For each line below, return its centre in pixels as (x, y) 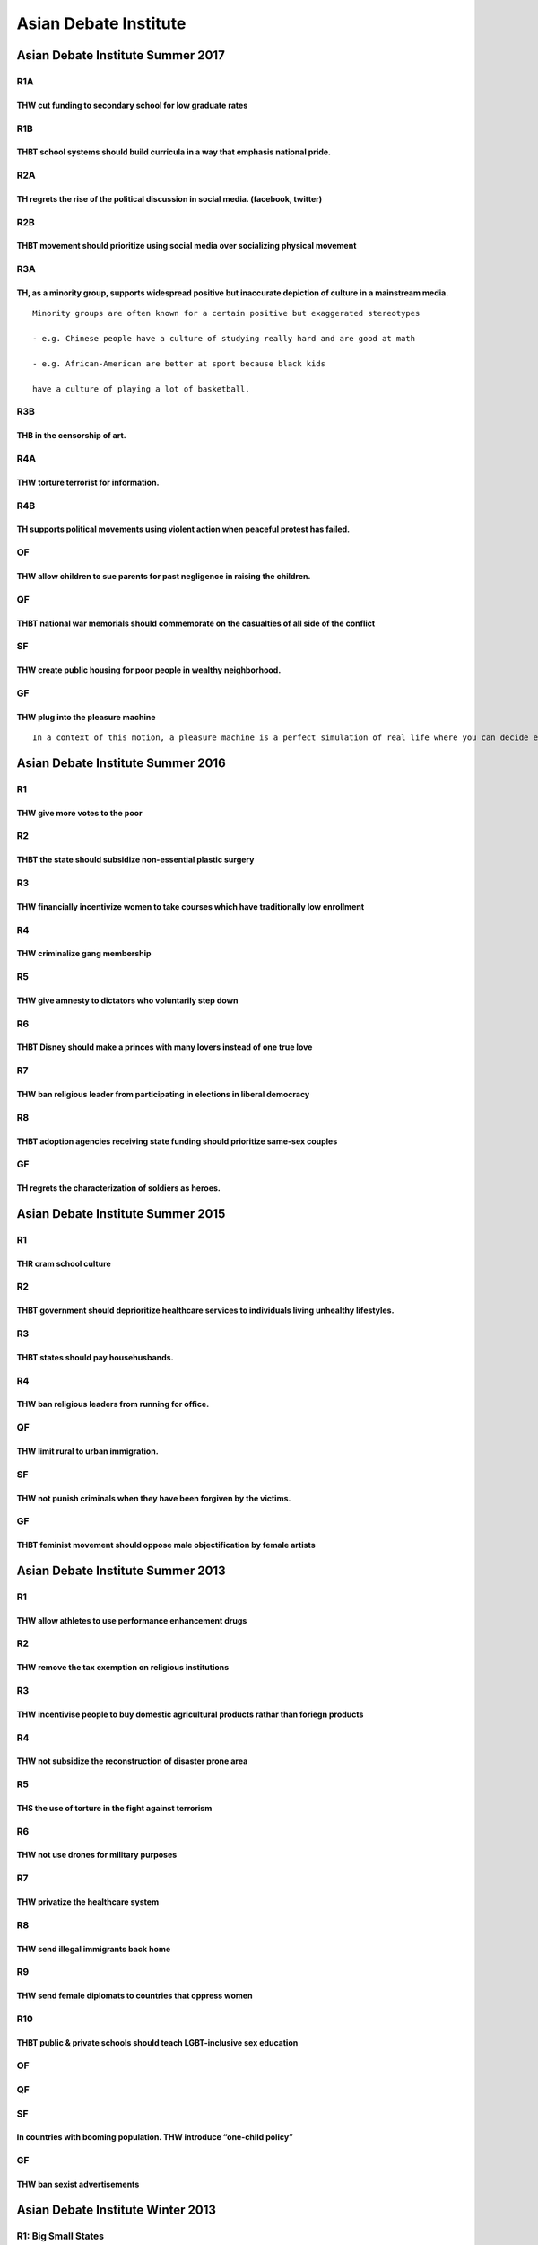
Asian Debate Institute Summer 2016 (121, 763)
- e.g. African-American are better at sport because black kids (179, 363)
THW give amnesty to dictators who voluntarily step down (127, 1000)
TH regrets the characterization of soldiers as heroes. (119, 1188)
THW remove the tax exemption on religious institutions (123, 1668)
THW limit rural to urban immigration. (87, 1451)
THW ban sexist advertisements (78, 2184)
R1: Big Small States (61, 2236)
